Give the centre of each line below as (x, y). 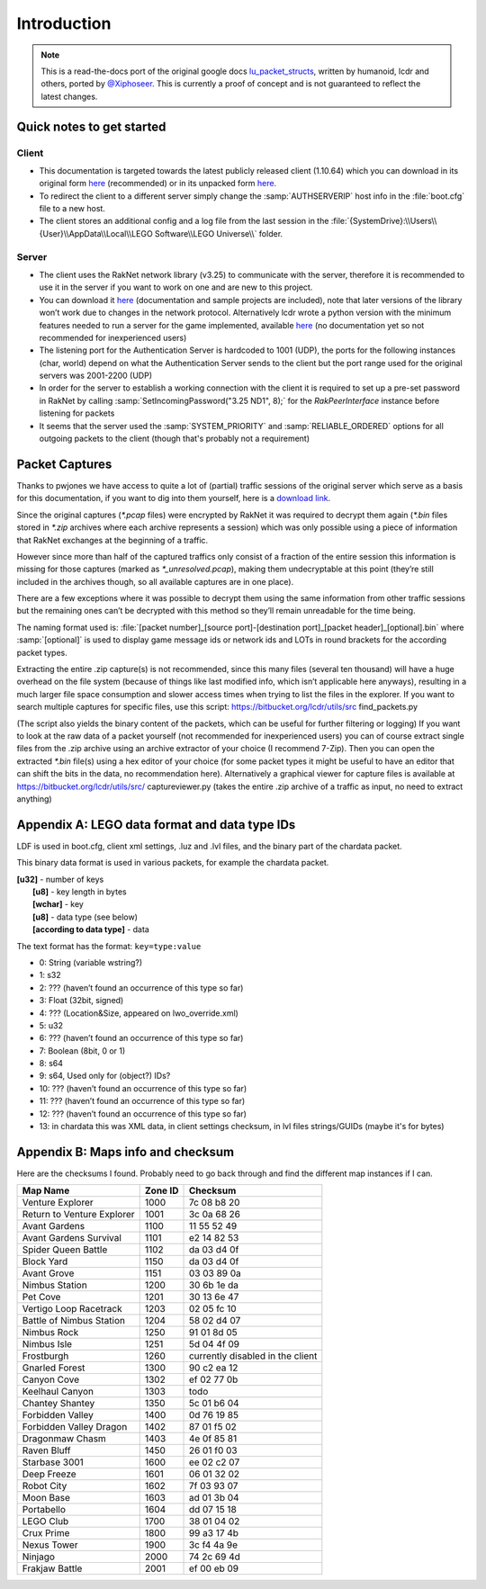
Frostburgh (45, 1356)
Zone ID (162, 1190)
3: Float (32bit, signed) (81, 1001)
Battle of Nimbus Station (74, 1321)
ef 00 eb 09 (214, 1568)
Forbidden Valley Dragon (75, 1427)
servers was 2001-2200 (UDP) (96, 376)
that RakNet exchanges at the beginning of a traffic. (112, 540)
